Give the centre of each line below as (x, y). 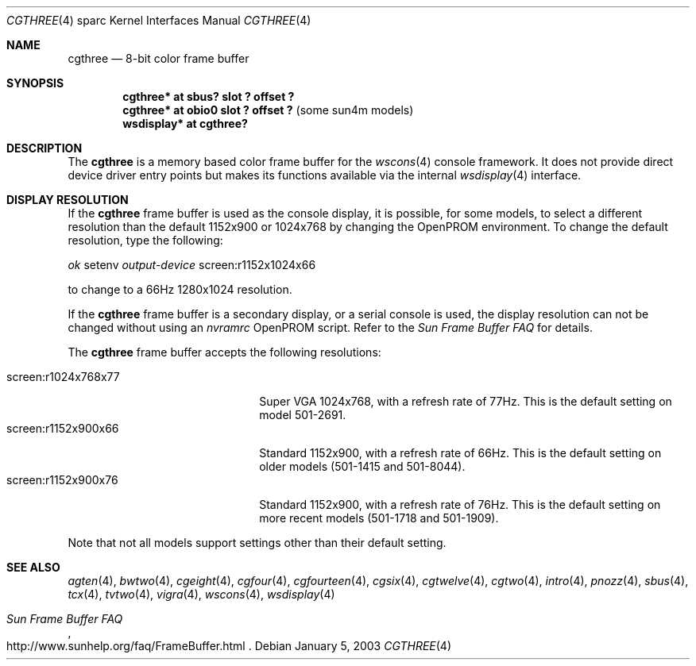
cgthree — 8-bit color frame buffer (159, 58)
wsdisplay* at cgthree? (185, 123)
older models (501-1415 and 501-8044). (362, 466)
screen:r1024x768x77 (63, 377)
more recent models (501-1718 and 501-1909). (379, 518)
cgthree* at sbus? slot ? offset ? (209, 96)
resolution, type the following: (145, 240)
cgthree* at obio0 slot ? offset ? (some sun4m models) (268, 110)
